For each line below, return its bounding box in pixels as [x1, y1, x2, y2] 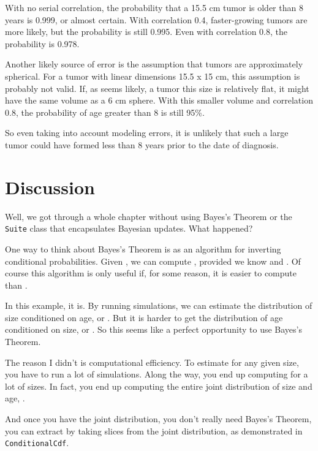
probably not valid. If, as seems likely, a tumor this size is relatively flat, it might [5, 81, 309, 94]
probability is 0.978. [5, 37, 80, 50]
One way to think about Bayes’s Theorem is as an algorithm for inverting [5, 242, 281, 255]
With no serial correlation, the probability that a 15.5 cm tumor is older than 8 [5, 1, 303, 13]
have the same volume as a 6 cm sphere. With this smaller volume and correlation [5, 94, 313, 107]
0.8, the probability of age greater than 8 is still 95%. [5, 105, 205, 118]
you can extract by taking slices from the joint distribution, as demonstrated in [5, 424, 303, 437]
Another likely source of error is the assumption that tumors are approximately [5, 58, 303, 70]
